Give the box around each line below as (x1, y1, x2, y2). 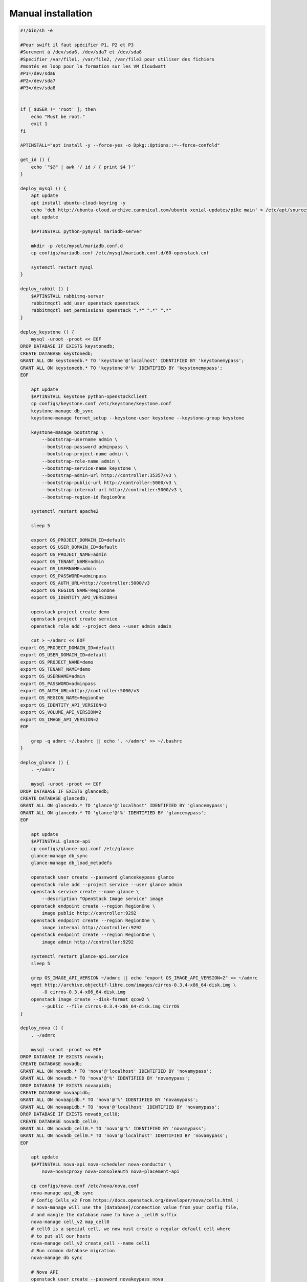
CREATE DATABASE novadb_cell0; (20, 1118, 99, 1124)
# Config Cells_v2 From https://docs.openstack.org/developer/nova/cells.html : (31, 1197, 239, 1203)
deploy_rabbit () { (20, 286, 69, 292)
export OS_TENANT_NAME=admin (31, 559, 104, 565)
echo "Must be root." (31, 113, 85, 119)
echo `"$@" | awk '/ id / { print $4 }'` (31, 164, 137, 170)
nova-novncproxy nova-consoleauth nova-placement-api (41, 1169, 180, 1174)
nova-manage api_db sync (31, 1190, 94, 1196)
